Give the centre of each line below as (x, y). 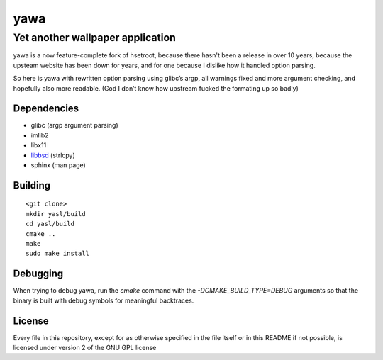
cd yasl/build (50, 224)
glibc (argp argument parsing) (74, 125)
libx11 (39, 145)
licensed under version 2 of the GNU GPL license (85, 347)
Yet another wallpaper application (95, 38)
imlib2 (40, 135)
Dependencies (46, 109)
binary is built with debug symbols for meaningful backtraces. (104, 300)
